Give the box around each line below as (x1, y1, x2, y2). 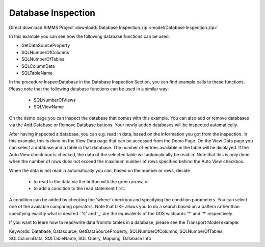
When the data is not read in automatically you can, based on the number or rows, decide (9, 167, 190, 173)
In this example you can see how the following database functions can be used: (9, 33, 170, 39)
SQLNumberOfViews (33, 97, 76, 103)
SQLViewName (33, 104, 64, 110)
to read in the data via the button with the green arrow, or (33, 178, 149, 184)
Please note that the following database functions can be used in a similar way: (9, 86, 169, 92)
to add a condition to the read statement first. (33, 186, 125, 192)
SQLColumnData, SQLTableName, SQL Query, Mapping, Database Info (9, 235, 152, 241)
